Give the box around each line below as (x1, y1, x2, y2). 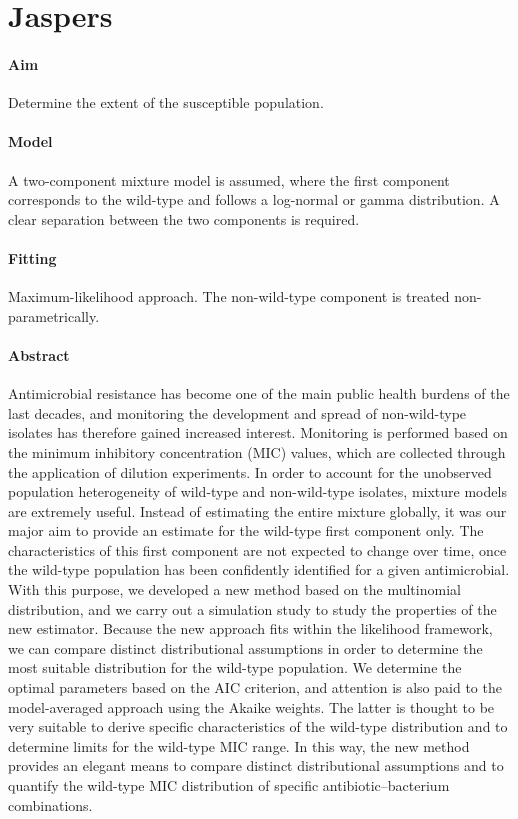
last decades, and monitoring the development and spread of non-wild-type (8, 402, 467, 423)
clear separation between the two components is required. (8, 208, 360, 229)
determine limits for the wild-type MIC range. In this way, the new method (8, 735, 470, 756)
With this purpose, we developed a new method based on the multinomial (8, 579, 461, 600)
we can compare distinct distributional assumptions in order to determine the (8, 637, 483, 658)
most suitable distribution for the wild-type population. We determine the (8, 657, 462, 678)
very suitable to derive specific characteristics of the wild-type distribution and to (8, 716, 508, 737)
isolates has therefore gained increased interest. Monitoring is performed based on (8, 422, 508, 443)
